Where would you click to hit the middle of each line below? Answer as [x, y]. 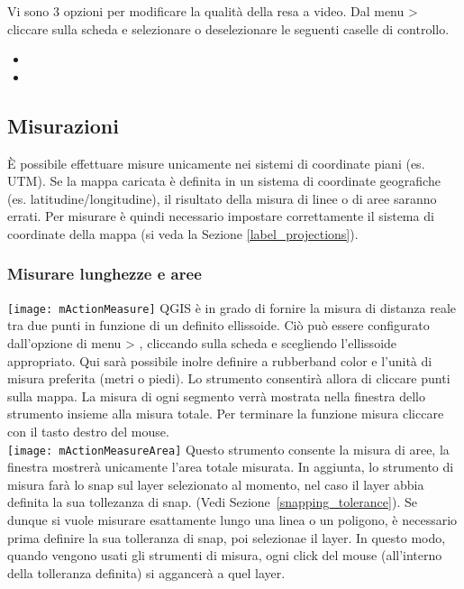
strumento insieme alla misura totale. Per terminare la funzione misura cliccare [226, 414]
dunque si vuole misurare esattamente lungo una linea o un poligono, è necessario [232, 520]
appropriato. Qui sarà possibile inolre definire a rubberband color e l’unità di [220, 360]
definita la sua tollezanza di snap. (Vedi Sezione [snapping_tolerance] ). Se [212, 502]
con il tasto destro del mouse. [88, 431]
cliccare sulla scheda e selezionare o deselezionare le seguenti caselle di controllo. [228, 28]
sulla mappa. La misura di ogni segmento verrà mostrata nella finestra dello [216, 396]
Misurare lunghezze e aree [105, 274]
